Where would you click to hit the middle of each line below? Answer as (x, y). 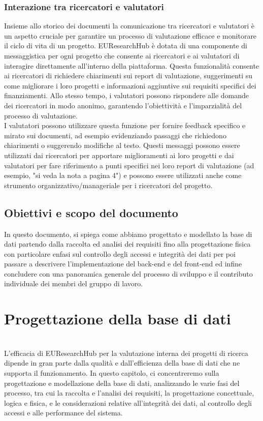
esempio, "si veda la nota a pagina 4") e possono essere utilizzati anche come (123, 175)
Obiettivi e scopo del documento (91, 212)
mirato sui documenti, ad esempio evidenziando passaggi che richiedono (115, 135)
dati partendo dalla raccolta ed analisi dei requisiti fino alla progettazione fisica (127, 244)
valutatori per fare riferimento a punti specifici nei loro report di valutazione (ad (129, 165)
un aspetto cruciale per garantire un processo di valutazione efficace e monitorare (130, 35)
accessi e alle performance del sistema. (63, 413)
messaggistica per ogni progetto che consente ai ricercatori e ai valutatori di (122, 55)
